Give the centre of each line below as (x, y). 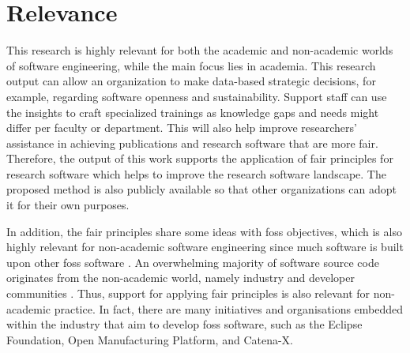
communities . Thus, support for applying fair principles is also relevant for (188, 293)
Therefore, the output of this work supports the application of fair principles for (200, 158)
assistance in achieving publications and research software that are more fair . (192, 143)
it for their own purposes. (68, 205)
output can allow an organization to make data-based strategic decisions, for (191, 81)
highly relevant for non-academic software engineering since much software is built (205, 247)
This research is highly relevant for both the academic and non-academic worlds (200, 50)
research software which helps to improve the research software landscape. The (196, 173)
